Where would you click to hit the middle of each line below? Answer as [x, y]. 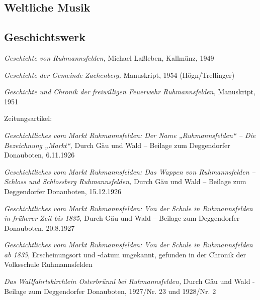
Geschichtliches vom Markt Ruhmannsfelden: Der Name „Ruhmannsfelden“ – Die [130, 135]
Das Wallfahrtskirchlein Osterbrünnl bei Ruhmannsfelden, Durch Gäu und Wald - [129, 281]
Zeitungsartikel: [28, 118]
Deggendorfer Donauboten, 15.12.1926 [63, 191]
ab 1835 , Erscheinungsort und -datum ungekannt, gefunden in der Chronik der [125, 254]
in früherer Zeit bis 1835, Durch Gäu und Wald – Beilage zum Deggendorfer [122, 218]
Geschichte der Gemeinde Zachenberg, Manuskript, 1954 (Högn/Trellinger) [119, 74]
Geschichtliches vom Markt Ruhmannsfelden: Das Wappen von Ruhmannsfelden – [130, 171]
